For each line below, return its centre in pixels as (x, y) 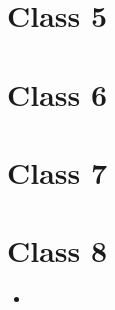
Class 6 (57, 93)
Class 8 (57, 250)
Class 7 (57, 171)
